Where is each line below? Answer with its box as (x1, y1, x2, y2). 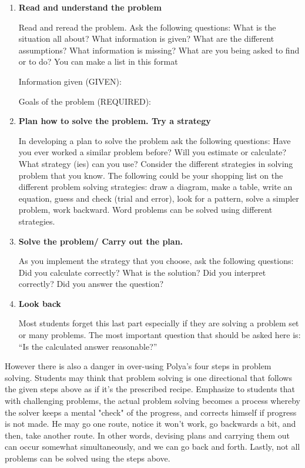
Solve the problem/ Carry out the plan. (18, 235, 183, 247)
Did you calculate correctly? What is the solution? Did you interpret (18, 266, 266, 278)
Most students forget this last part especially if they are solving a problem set (18, 317, 299, 329)
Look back (18, 297, 61, 309)
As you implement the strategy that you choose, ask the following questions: (18, 255, 294, 267)
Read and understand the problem (18, 1, 162, 13)
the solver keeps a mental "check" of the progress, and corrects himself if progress (5, 406, 297, 418)
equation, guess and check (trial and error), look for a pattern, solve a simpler (18, 192, 299, 204)
